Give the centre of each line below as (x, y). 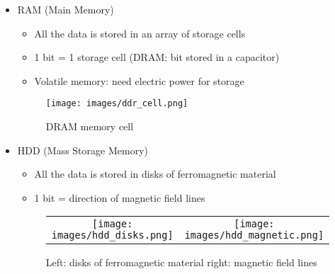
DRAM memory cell (90, 126)
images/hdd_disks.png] (112, 235)
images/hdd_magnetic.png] (254, 235)
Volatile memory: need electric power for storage (139, 80)
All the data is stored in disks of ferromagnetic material (155, 174)
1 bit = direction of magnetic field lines (120, 197)
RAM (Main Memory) (66, 9)
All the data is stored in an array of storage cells (140, 33)
